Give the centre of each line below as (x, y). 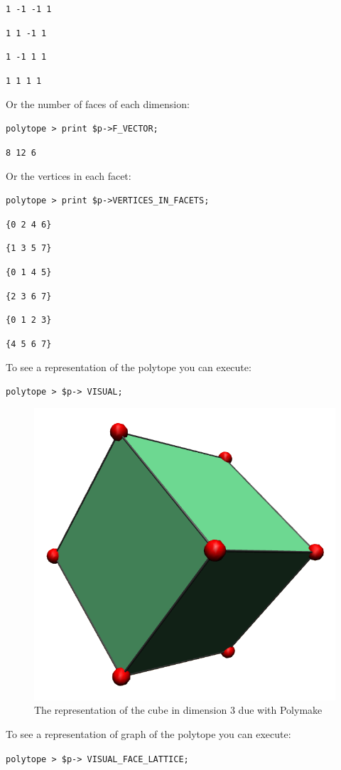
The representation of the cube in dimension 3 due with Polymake (178, 710)
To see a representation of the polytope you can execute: (129, 367)
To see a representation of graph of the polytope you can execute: (148, 733)
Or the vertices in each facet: (69, 175)
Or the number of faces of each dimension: (98, 103)
